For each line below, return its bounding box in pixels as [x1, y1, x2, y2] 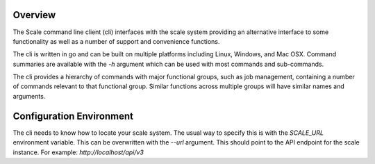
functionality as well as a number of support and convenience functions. [12, 37, 220, 45]
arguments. [12, 92, 46, 100]
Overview [12, 9, 56, 21]
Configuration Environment [12, 110, 133, 122]
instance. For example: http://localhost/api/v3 [12, 148, 144, 156]
